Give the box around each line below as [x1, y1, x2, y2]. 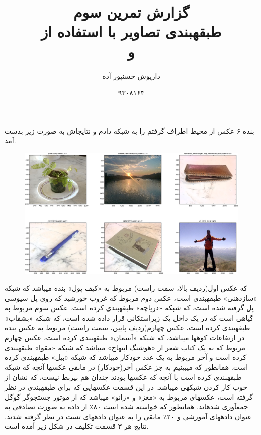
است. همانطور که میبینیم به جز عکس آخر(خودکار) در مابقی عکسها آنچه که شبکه [5, 361, 248, 372]
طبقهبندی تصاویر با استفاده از [41, 21, 222, 42]
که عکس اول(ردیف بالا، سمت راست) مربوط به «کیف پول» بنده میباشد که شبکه [5, 283, 247, 293]
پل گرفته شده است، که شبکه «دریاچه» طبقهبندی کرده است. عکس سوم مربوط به [5, 302, 254, 313]
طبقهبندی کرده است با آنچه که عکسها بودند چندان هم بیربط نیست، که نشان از [5, 371, 242, 382]
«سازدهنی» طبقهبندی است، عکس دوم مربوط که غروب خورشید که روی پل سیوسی [5, 292, 258, 303]
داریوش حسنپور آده [102, 70, 160, 81]
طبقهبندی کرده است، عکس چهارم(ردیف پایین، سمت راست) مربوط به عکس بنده [5, 322, 250, 333]
